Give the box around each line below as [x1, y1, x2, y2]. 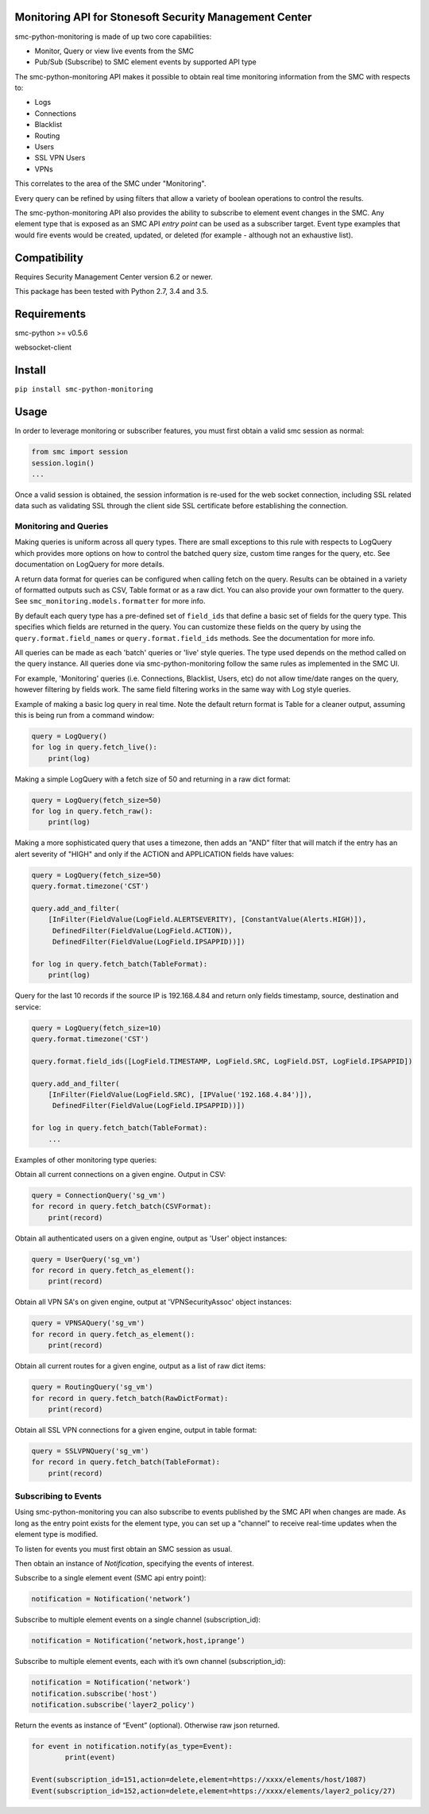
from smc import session [31, 447, 129, 457]
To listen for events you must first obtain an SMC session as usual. [14, 1544, 233, 1553]
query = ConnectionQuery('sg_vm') [31, 1191, 166, 1199]
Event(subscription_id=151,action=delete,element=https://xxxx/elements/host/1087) [31, 1775, 367, 1785]
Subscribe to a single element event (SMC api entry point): [14, 1573, 207, 1583]
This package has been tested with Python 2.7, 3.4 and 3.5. [14, 287, 209, 296]
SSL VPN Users [34, 153, 86, 163]
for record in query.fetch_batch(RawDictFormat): [31, 1394, 229, 1403]
